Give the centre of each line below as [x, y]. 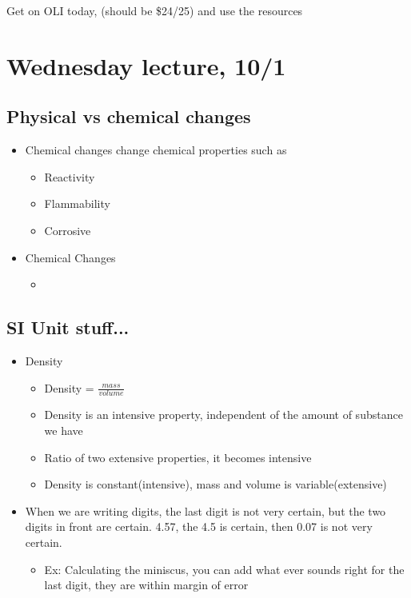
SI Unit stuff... [68, 327]
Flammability [77, 203]
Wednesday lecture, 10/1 [146, 65]
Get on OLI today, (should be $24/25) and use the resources [155, 10]
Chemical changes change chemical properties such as [156, 150]
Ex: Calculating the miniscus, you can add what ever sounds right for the [224, 569]
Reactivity [70, 176]
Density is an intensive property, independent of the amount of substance [223, 415]
